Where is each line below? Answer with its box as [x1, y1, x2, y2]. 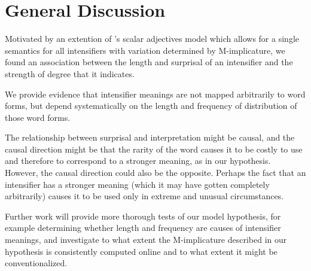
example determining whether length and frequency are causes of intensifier [5, 221, 281, 234]
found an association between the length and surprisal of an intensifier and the [5, 56, 293, 68]
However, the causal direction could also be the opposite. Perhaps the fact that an [5, 166, 306, 179]
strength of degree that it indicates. [5, 67, 135, 80]
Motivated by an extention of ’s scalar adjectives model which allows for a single [5, 32, 299, 45]
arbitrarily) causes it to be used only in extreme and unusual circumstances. [5, 190, 284, 202]
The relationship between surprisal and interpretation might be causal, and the [5, 131, 295, 144]
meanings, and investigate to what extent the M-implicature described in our [5, 233, 287, 246]
